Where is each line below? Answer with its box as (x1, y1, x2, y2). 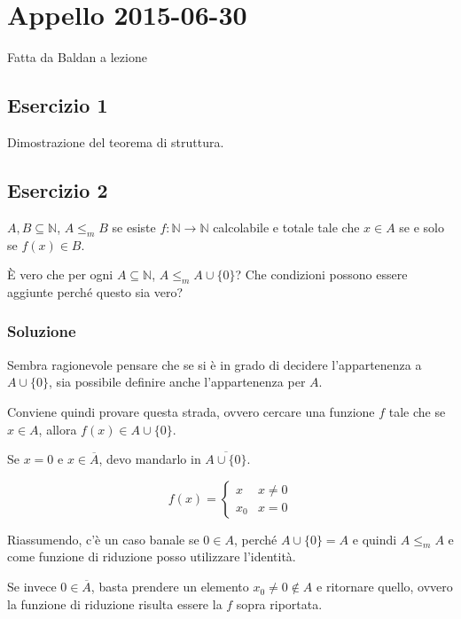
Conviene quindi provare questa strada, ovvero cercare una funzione (7, 402, 375, 420)
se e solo (399, 217, 445, 236)
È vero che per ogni (7, 265, 113, 284)
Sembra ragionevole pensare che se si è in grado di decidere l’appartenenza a (7, 355, 422, 373)
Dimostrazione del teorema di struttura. (7, 132, 224, 151)
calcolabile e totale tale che (213, 217, 360, 236)
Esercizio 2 (7, 176, 108, 203)
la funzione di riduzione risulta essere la (7, 594, 223, 613)
